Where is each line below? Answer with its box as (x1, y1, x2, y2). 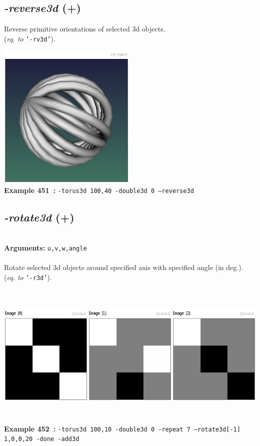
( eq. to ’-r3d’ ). (4, 271, 52, 282)
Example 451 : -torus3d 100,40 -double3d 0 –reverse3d (4, 184, 194, 195)
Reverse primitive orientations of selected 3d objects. (4, 23, 165, 34)
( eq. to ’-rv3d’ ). (4, 33, 55, 43)
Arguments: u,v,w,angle (4, 242, 87, 253)
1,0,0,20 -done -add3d (4, 435, 79, 443)
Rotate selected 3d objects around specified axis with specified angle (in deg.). (4, 262, 243, 272)
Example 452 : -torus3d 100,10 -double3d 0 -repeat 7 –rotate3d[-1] (4, 423, 240, 433)
